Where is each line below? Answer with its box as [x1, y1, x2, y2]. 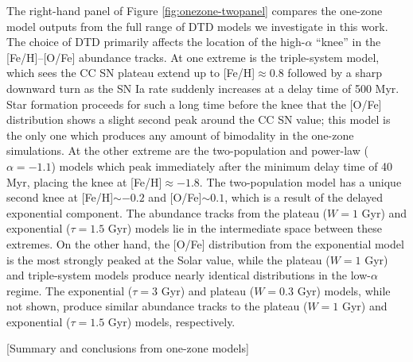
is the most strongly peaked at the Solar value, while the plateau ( [6, 251, 330, 268]
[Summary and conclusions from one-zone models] [6, 340, 249, 356]
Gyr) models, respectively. [107, 313, 236, 329]
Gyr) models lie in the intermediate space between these [107, 220, 382, 237]
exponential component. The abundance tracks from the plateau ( [6, 204, 328, 221]
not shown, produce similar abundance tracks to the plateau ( [6, 298, 308, 314]
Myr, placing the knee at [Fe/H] [6, 173, 162, 190]
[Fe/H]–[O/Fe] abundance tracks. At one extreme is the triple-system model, [6, 48, 380, 65]
